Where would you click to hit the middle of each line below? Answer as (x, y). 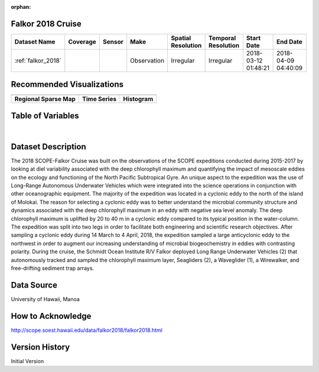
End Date (289, 41)
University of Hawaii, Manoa (45, 299)
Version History (40, 347)
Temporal (222, 38)
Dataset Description (48, 147)
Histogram (138, 99)
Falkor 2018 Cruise (46, 24)
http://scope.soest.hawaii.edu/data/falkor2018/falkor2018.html (87, 330)
